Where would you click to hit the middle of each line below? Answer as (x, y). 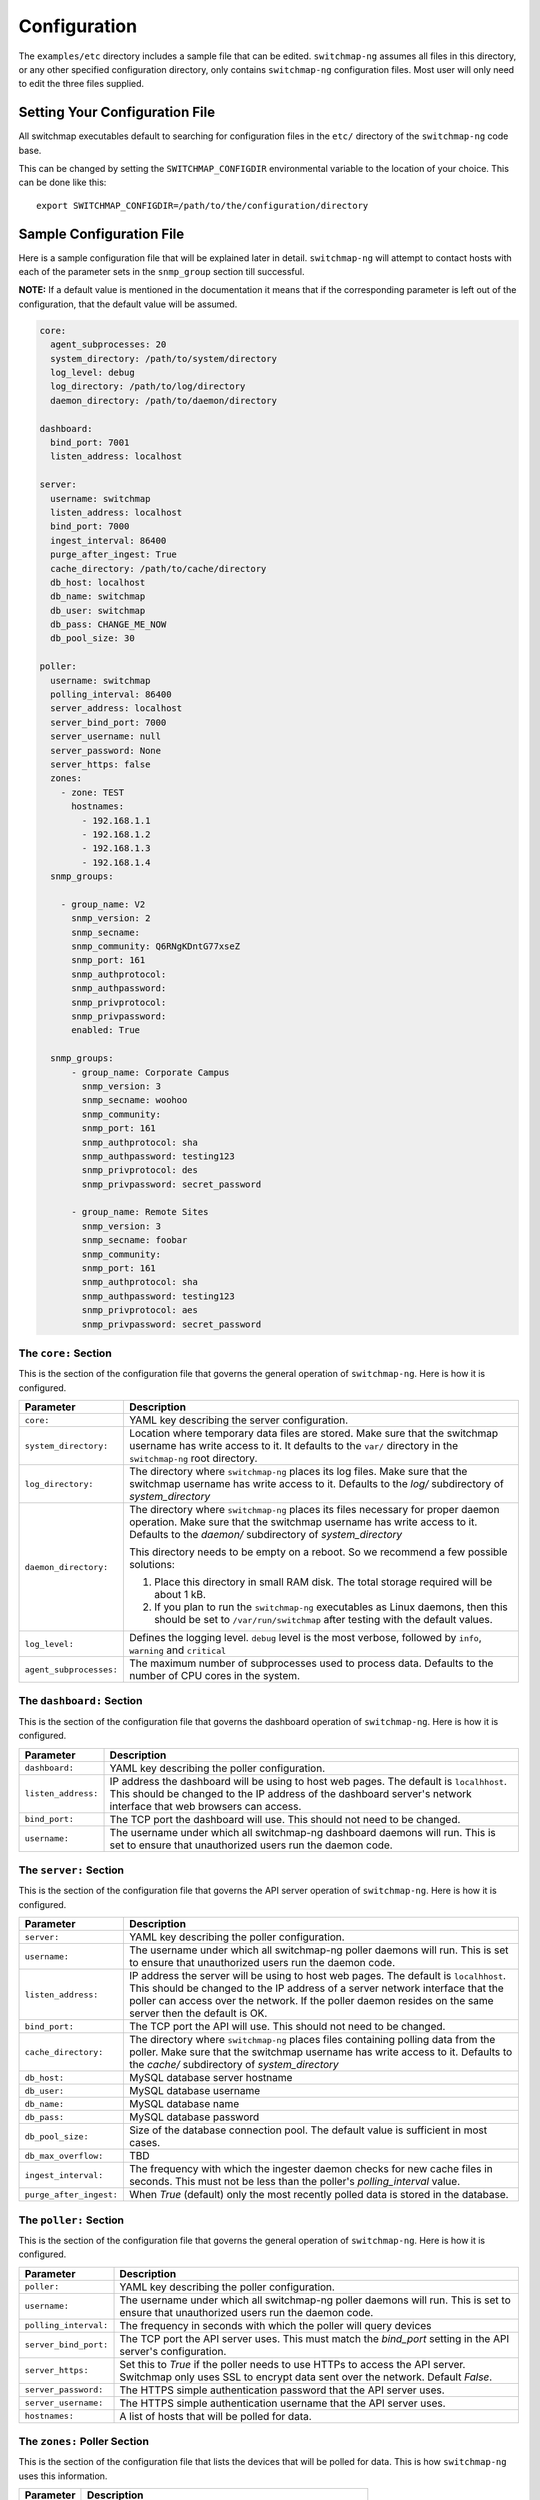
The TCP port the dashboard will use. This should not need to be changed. (285, 1819)
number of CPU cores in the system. (214, 1676)
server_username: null (106, 736)
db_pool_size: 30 (92, 638)
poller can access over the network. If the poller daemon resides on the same (311, 2001)
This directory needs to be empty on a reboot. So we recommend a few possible (318, 1552)
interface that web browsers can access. (205, 1806)
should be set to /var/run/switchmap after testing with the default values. (323, 1620)
